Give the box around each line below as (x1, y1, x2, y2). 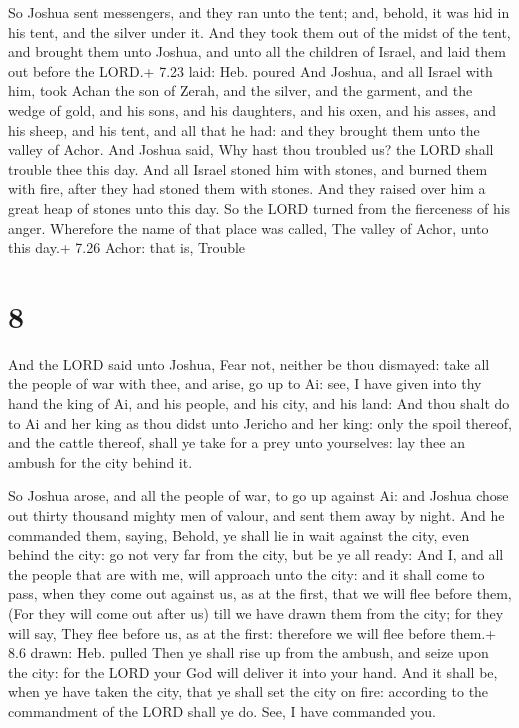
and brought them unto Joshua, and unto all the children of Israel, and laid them (8, 41, 506, 62)
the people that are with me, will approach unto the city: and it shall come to (8, 563, 485, 584)
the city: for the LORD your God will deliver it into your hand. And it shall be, (8, 661, 498, 682)
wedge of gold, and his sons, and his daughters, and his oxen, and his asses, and (8, 99, 497, 120)
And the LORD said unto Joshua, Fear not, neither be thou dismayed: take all (8, 353, 490, 374)
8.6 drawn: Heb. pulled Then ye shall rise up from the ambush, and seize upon (8, 642, 489, 663)
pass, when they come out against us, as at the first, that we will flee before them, (8, 583, 512, 604)
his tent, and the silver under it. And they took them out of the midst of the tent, (8, 21, 511, 42)
